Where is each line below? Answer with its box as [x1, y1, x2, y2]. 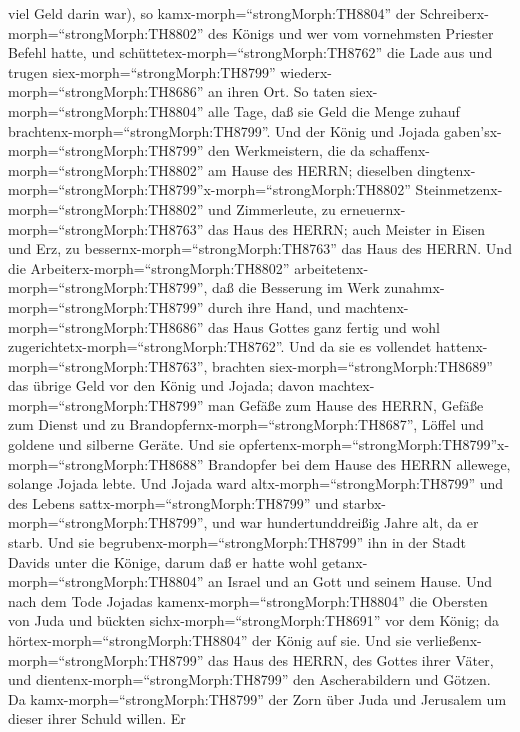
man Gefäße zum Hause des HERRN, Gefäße [208, 394, 484, 415]
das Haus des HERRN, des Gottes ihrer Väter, [208, 649, 494, 670]
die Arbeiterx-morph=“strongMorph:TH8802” [8, 257, 290, 278]
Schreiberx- [419, 3, 489, 23]
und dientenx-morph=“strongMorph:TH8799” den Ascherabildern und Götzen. [8, 669, 491, 690]
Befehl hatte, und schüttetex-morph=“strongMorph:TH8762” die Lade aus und [8, 42, 493, 63]
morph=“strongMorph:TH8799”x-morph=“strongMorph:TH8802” [8, 179, 411, 200]
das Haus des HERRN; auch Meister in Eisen [208, 218, 486, 239]
